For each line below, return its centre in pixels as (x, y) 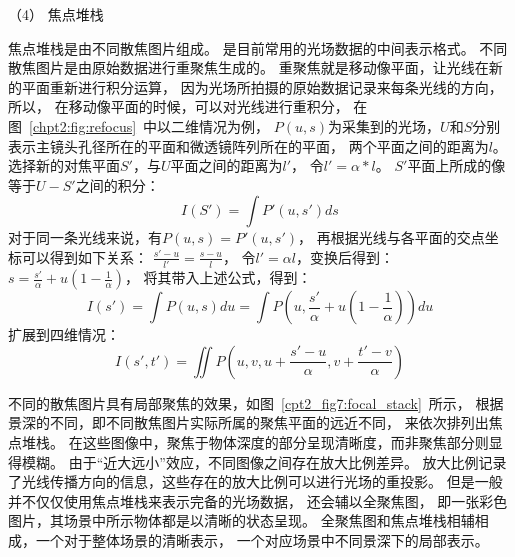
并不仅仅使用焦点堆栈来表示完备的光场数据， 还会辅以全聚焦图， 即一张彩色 (258, 500)
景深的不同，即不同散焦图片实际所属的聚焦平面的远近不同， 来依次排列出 (248, 422)
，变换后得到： (344, 256)
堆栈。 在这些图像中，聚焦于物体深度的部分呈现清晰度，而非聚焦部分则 (255, 442)
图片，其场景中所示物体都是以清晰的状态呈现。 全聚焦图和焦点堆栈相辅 (241, 520)
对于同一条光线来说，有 (85, 237)
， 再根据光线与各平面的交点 (391, 237)
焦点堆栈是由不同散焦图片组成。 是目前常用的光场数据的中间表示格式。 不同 (258, 47)
